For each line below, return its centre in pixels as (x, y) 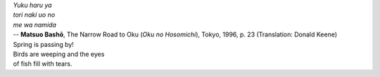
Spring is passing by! (43, 44)
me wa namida (34, 24)
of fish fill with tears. (43, 64)
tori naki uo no (34, 15)
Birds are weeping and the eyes (59, 54)
